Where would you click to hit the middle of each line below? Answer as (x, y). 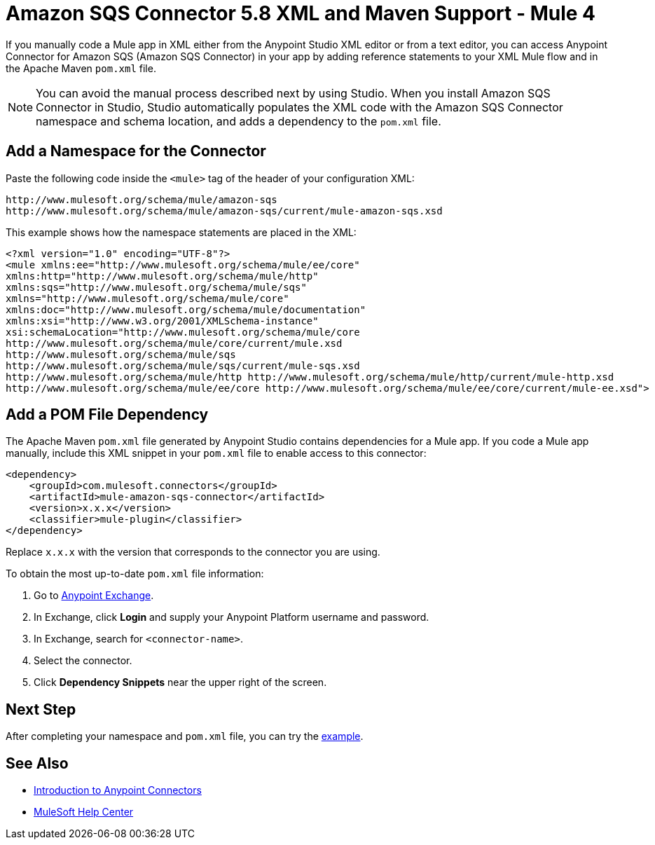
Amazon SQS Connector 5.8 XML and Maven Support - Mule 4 (301, 13)
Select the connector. (83, 661)
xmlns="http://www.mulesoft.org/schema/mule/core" (147, 298)
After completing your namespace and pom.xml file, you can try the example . (185, 736)
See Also (37, 763)
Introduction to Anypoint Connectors (118, 790)
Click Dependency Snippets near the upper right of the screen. (180, 682)
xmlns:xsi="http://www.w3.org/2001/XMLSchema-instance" (162, 321)
